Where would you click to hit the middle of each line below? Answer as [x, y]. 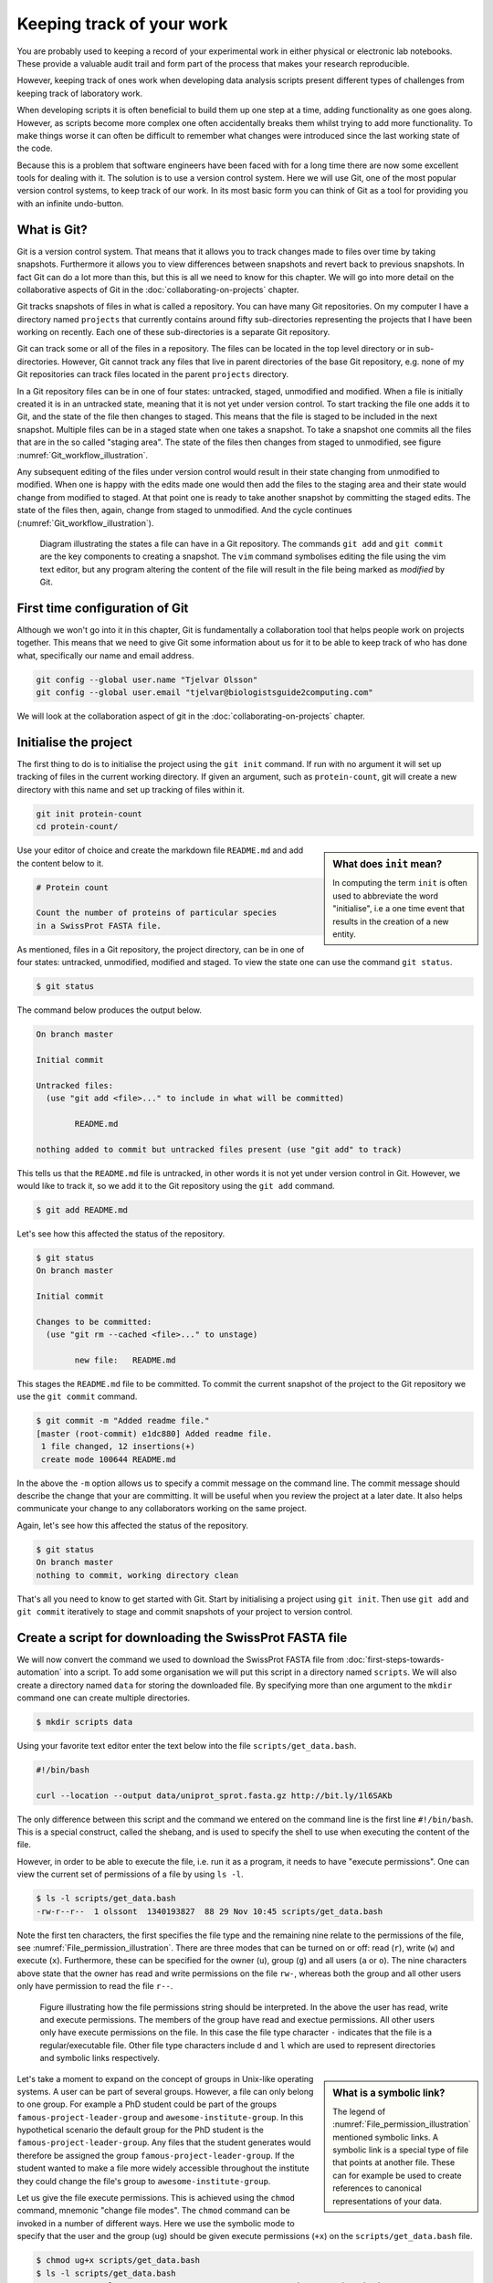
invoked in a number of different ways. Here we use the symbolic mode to [156, 2223]
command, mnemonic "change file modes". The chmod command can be [154, 2211]
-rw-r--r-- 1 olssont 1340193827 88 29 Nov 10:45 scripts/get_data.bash [210, 1911]
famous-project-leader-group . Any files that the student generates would [164, 2142]
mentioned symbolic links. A [385, 2137]
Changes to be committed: [94, 1321]
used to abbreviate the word [385, 896]
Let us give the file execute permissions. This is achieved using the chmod [156, 2198]
